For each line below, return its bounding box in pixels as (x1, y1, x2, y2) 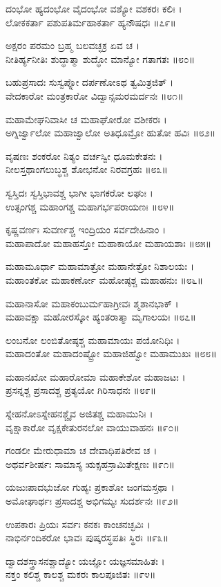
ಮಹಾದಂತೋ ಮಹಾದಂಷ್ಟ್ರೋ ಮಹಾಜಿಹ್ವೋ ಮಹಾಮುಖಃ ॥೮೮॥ (6, 346, 217, 361)
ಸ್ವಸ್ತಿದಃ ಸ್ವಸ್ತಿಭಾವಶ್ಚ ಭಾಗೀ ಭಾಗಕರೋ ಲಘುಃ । (6, 185, 153, 199)
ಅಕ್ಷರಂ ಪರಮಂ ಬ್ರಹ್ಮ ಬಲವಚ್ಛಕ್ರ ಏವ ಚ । (6, 38, 140, 53)
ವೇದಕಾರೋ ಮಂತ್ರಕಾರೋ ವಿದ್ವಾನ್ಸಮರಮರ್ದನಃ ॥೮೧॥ (6, 88, 184, 102)
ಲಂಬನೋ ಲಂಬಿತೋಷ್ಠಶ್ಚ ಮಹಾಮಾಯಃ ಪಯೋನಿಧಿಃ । (6, 332, 180, 347)
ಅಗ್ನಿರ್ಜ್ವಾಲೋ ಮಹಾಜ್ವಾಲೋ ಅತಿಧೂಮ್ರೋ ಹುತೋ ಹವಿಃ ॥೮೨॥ (6, 125, 216, 140)
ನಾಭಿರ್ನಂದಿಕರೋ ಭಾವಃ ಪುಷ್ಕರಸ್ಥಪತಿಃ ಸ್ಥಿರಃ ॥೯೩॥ (6, 530, 169, 545)
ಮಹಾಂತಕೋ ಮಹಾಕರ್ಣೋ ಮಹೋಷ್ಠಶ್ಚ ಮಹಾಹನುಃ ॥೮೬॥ (6, 272, 203, 287)
